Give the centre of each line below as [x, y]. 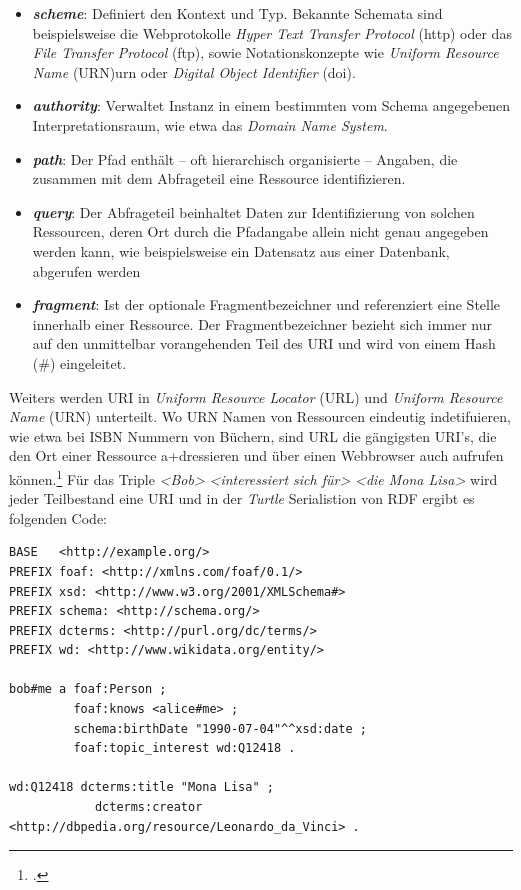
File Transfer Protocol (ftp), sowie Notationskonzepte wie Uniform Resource [265, 52]
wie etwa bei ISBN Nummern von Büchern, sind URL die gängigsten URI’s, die [253, 435]
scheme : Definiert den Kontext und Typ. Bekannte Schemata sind [237, 13]
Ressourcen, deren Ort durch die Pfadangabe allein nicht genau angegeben [260, 231]
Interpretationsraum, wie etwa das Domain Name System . [210, 124]
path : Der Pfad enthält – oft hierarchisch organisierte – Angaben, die [245, 158]
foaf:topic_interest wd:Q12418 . [184, 748]
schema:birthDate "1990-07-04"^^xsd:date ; [220, 728]
